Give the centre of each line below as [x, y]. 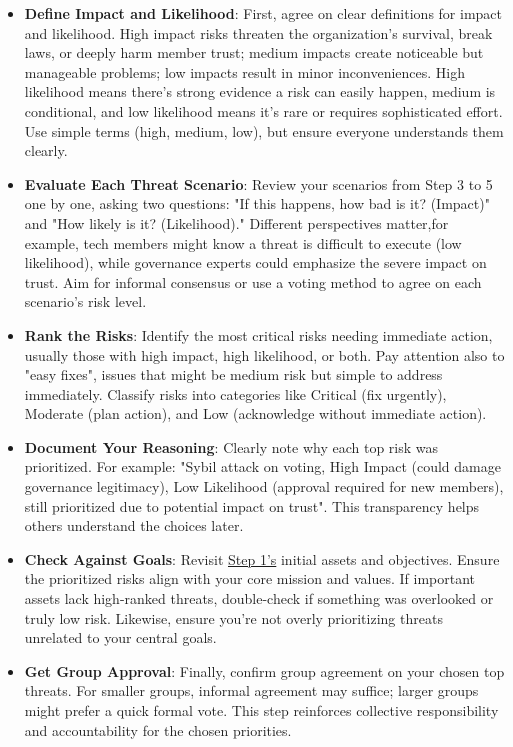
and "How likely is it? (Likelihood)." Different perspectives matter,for [236, 222]
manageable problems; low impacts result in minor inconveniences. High [245, 71]
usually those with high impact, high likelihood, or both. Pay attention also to [264, 354]
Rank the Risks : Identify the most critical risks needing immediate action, [258, 334]
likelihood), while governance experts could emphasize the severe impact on [255, 262]
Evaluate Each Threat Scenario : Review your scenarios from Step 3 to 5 [258, 183]
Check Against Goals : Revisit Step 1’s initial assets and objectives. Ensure [262, 558]
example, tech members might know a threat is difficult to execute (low [243, 242]
